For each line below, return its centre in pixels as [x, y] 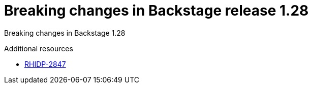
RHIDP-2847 [45, 64]
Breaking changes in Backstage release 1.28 [157, 11]
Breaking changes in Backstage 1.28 [65, 33]
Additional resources [39, 48]
